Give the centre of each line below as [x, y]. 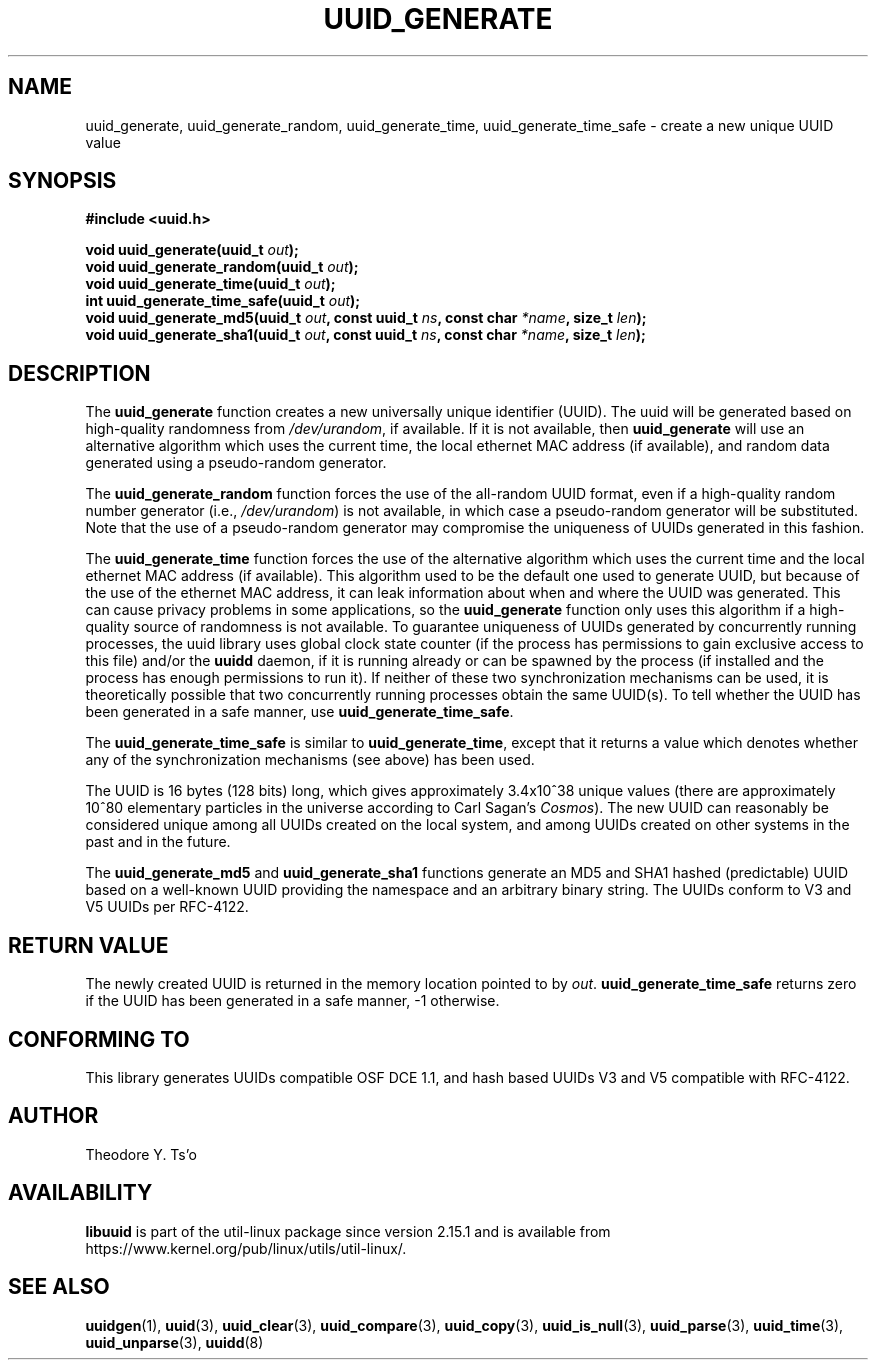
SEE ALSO [59, 1287]
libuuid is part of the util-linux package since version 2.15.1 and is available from [348, 1231]
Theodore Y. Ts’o [141, 1154]
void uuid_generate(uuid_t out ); [192, 250]
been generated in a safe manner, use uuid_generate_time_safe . [299, 712]
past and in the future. [158, 842]
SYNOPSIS [62, 181]
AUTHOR [53, 1116]
